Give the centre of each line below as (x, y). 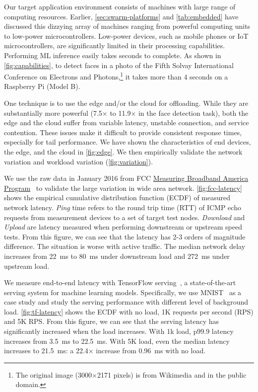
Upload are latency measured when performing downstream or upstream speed (123, 227)
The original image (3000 (54, 374)
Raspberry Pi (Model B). (42, 86)
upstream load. (27, 266)
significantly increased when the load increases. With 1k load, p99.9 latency (119, 331)
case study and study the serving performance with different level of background (126, 302)
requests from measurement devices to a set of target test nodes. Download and (125, 217)
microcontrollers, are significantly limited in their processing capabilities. (115, 45)
